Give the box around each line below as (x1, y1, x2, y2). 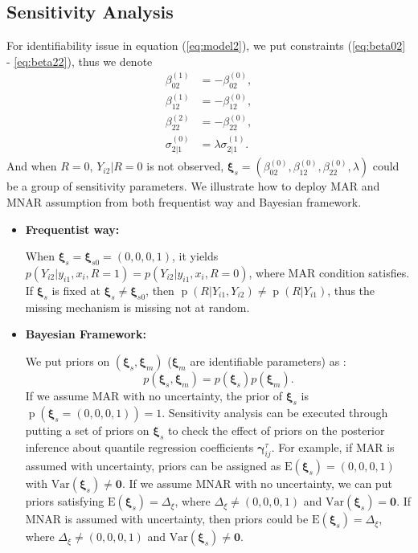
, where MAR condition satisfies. (248, 264, 410, 281)
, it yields (172, 248, 219, 264)
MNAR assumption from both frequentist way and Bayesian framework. (6, 194, 362, 211)
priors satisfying (25, 493, 104, 510)
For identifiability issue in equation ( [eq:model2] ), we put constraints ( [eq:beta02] (6, 37, 406, 54)
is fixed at (51, 282, 100, 299)
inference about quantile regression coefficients (25, 438, 254, 455)
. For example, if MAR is (271, 438, 395, 455)
